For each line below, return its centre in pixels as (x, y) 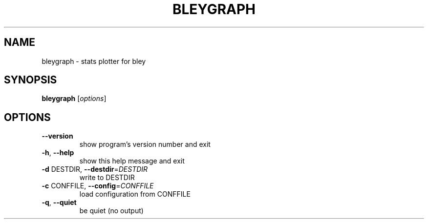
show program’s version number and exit (145, 144)
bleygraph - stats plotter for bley (94, 61)
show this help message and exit (132, 161)
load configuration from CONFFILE (135, 194)
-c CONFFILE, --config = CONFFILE (98, 186)
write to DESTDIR (107, 178)
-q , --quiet (59, 203)
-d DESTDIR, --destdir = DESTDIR (95, 169)
